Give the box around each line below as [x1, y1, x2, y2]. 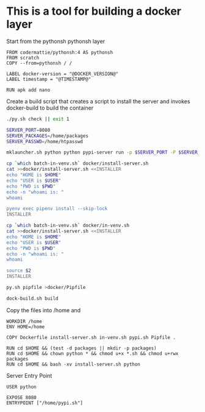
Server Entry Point [6, 372, 52, 379]
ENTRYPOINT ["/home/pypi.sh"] [6, 400, 84, 406]
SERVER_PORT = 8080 [6, 127, 51, 133]
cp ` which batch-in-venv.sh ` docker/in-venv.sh [6, 222, 130, 229]
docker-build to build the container [6, 104, 93, 111]
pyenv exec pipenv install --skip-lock [6, 206, 108, 212]
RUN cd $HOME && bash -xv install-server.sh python [6, 361, 140, 367]
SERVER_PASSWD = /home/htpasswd [6, 138, 84, 144]
